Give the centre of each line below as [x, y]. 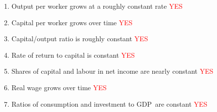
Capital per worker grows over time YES [72, 22]
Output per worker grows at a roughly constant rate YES [97, 6]
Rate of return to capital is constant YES [73, 55]
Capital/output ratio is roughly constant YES [80, 39]
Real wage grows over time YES [59, 87]
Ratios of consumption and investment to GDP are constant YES [109, 104]
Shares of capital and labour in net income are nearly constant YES [112, 71]
